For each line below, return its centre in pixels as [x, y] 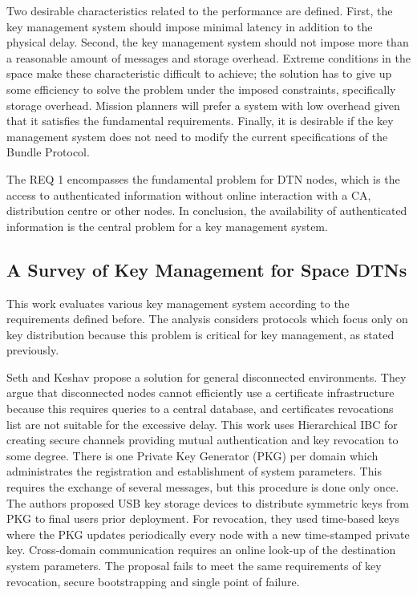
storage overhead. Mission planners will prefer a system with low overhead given [203, 105]
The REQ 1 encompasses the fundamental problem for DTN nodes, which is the [203, 178]
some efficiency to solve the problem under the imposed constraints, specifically [201, 89]
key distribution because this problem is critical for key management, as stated [200, 334]
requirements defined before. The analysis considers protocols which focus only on [207, 319]
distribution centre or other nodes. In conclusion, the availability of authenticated [207, 210]
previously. [33, 350]
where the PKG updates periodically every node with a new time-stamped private [208, 534]
